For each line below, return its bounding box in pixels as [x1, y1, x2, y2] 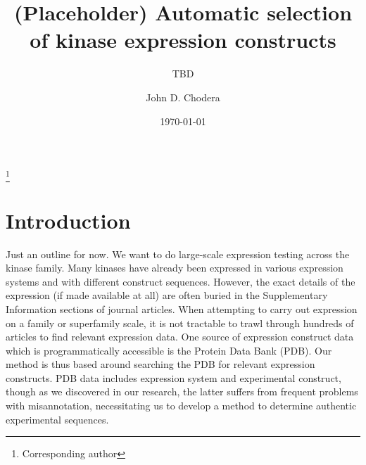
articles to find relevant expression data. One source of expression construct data [6, 329, 354, 344]
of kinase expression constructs [30, 25, 336, 54]
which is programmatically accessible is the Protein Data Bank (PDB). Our [6, 343, 332, 357]
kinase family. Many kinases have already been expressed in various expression [6, 260, 343, 275]
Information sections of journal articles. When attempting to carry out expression [6, 301, 358, 316]
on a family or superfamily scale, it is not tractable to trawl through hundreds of [6, 315, 354, 330]
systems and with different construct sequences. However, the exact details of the [6, 274, 355, 288]
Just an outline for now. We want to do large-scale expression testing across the [6, 246, 350, 261]
